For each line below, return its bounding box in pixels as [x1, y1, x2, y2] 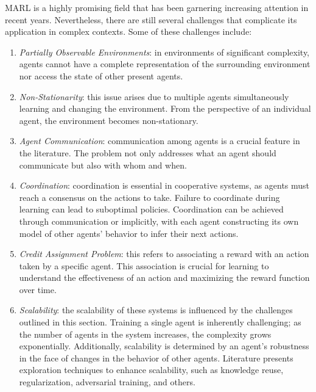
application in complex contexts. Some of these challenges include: [5, 25, 252, 38]
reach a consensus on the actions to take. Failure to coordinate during [19, 191, 280, 203]
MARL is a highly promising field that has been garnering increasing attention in [5, 1, 309, 13]
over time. [19, 283, 57, 296]
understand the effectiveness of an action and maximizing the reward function [19, 271, 310, 284]
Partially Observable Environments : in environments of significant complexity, [19, 45, 310, 58]
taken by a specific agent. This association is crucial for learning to [19, 259, 269, 272]
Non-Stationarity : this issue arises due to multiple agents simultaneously [19, 90, 289, 103]
